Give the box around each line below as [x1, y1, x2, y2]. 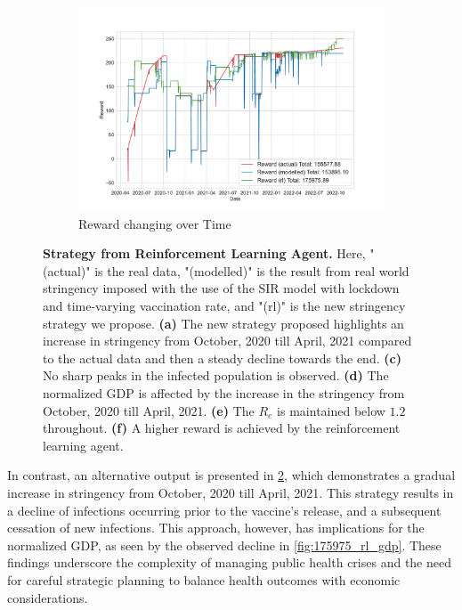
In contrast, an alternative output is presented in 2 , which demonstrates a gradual [7, 466, 456, 484]
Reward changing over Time [78, 214, 231, 232]
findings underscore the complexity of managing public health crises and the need [7, 553, 451, 572]
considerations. [7, 588, 88, 606]
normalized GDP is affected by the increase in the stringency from [43, 384, 405, 403]
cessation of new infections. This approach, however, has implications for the [7, 518, 425, 537]
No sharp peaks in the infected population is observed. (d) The [43, 366, 389, 385]
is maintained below [277, 401, 385, 419]
